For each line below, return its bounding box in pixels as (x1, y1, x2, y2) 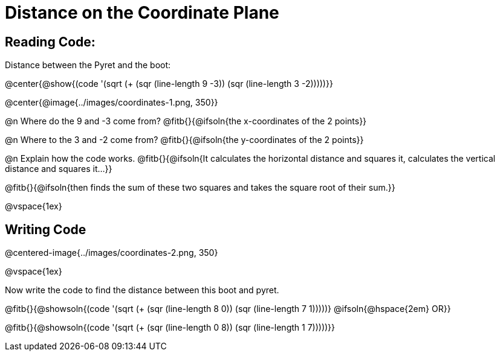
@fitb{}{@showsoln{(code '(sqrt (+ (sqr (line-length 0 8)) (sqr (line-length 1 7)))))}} (5, 322, 336, 333)
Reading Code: (5, 34, 96, 49)
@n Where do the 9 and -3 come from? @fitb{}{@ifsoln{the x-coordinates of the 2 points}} (5, 116, 367, 127)
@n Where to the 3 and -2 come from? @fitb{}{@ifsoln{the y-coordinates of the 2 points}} (5, 135, 364, 145)
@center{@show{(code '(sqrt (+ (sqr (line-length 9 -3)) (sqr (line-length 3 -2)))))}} (5, 78, 333, 89)
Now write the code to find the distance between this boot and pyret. (5, 285, 279, 296)
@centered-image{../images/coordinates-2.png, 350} (5, 247, 218, 258)
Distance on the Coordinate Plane (5, 2, 279, 23)
